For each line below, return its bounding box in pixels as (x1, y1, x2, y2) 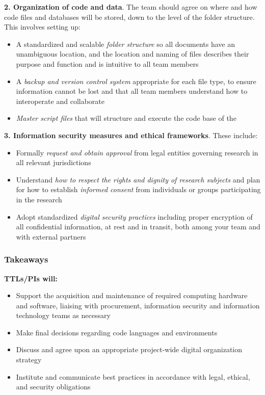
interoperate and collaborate (16, 95, 104, 106)
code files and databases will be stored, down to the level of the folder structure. (4, 11, 255, 22)
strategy (16, 354, 42, 365)
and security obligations (16, 381, 91, 392)
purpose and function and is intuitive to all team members (16, 58, 199, 69)
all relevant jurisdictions (16, 157, 91, 168)
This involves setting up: (4, 21, 81, 32)
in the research (16, 194, 62, 204)
